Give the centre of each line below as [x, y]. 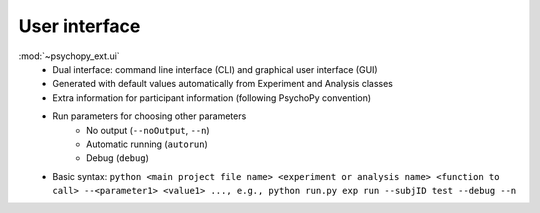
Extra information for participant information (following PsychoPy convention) [212, 97]
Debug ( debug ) [118, 158]
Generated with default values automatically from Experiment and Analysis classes [223, 84]
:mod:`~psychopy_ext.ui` [69, 56]
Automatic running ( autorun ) [147, 144]
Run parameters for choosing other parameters [149, 116]
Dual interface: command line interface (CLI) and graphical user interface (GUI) [215, 69]
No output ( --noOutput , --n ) [148, 130]
